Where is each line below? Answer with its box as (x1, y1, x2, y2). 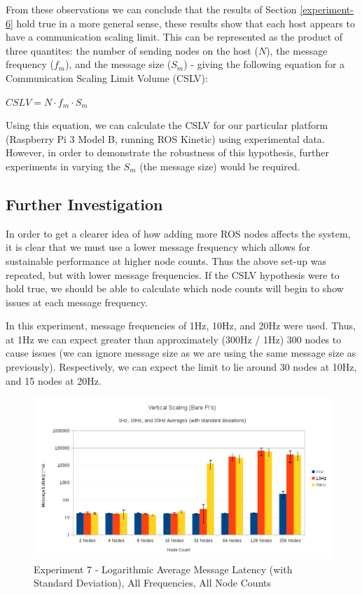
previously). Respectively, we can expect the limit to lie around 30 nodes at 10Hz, (6, 360, 357, 374)
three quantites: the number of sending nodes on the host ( (6, 43, 258, 57)
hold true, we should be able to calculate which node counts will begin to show (6, 281, 344, 296)
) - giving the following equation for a (183, 57, 345, 71)
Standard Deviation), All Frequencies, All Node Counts (34, 575, 271, 590)
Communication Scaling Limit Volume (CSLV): (6, 70, 208, 85)
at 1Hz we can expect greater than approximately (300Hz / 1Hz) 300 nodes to (6, 331, 342, 346)
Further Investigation (6, 193, 163, 214)
